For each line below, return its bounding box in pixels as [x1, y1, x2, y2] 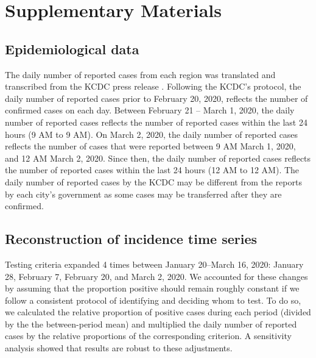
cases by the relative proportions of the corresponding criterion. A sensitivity [5, 329, 292, 342]
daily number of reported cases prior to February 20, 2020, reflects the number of [5, 91, 308, 104]
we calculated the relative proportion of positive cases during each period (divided [5, 306, 311, 318]
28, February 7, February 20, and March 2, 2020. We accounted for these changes [5, 270, 308, 282]
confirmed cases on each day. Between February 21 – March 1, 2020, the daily [5, 104, 295, 116]
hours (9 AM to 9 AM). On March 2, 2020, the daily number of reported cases [5, 127, 298, 140]
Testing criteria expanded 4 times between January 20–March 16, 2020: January [5, 257, 304, 270]
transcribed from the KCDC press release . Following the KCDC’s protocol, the [5, 80, 301, 93]
